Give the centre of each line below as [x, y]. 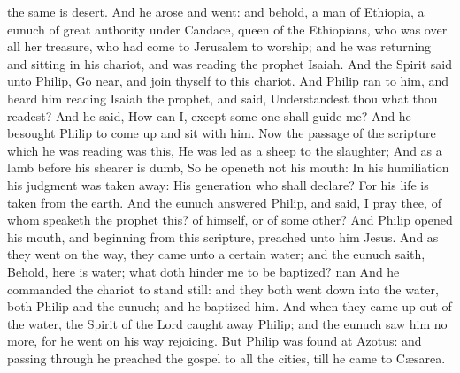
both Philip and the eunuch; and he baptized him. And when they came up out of [230, 306]
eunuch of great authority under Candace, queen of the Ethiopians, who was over [227, 29]
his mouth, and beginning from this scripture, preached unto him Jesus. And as [223, 236]
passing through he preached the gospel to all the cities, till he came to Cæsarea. [226, 358]
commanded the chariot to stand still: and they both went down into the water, [223, 289]
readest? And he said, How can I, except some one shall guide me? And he [209, 115]
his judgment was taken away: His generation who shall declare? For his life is [218, 184]
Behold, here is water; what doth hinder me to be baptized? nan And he [203, 271]
